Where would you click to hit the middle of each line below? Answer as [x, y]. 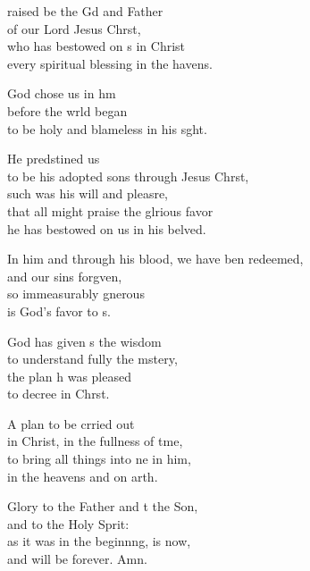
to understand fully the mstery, [92, 359]
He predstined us [54, 159]
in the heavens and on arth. [83, 476]
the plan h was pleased [69, 376]
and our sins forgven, [65, 276]
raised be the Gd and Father [85, 11]
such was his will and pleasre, [88, 193]
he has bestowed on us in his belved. [107, 228]
